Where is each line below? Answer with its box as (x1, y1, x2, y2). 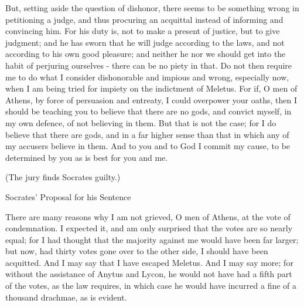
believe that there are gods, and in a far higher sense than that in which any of (5, 128, 289, 140)
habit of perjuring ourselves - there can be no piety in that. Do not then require (5, 59, 292, 71)
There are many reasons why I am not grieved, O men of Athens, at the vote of (5, 210, 291, 222)
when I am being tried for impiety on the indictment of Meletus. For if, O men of (5, 82, 298, 95)
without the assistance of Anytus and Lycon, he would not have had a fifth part (5, 268, 292, 280)
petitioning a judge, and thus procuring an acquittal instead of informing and (5, 13, 283, 25)
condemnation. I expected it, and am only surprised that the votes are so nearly (5, 222, 293, 234)
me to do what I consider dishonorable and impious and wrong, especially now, (5, 70, 289, 83)
